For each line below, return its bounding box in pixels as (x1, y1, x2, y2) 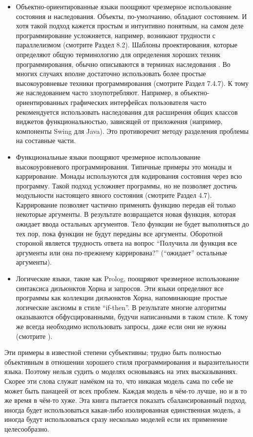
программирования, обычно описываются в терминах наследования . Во (16, 59, 231, 69)
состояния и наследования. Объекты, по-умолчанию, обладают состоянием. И (16, 11, 247, 21)
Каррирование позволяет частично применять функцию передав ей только (16, 199, 236, 209)
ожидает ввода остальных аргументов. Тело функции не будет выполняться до (16, 219, 249, 229)
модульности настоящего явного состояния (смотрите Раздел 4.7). (16, 190, 212, 200)
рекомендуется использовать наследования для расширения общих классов (16, 106, 238, 117)
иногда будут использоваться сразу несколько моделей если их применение (4, 414, 228, 424)
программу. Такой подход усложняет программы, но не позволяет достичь (16, 180, 237, 190)
